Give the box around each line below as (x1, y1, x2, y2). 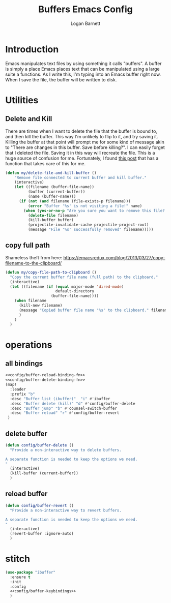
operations (5, 339, 52, 350)
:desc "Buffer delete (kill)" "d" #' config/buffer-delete (10, 401, 136, 406)
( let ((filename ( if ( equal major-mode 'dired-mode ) (10, 284, 124, 289)
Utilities (5, 94, 39, 106)
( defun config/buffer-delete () (5, 442, 74, 448)
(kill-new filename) (18, 303, 63, 308)
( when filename (14, 298, 47, 304)
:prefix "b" (10, 391, 36, 397)
